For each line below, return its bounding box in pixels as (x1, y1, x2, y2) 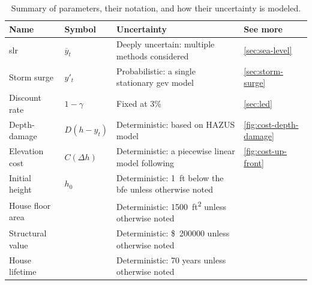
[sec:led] (244, 97, 272, 110)
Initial (9, 171, 31, 184)
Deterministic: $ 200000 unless (116, 227, 230, 239)
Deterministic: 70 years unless (116, 253, 226, 266)
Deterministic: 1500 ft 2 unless (116, 199, 226, 212)
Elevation (9, 145, 44, 157)
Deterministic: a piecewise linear (116, 145, 235, 157)
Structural (9, 227, 47, 239)
